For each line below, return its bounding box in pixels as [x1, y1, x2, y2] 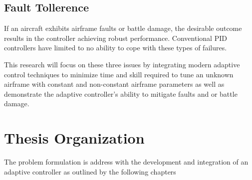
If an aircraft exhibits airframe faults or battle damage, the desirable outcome [4, 23, 242, 33]
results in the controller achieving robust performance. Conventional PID [4, 32, 227, 43]
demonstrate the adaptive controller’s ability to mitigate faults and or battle [4, 88, 238, 99]
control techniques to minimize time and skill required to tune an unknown [4, 69, 234, 79]
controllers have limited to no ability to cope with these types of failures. [4, 42, 227, 53]
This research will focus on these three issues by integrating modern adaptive [4, 59, 240, 69]
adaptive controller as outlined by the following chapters [4, 166, 176, 177]
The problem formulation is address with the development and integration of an [4, 157, 249, 167]
